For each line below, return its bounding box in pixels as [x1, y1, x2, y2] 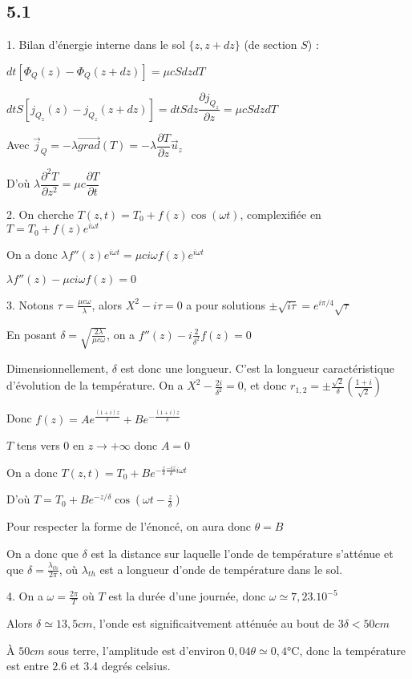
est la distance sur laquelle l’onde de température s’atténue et [91, 544, 394, 561]
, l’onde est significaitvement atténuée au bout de [92, 615, 335, 632]
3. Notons [6, 296, 54, 313]
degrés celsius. [101, 657, 171, 674]
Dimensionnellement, [6, 359, 109, 376]
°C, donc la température [287, 641, 406, 658]
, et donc [243, 377, 287, 394]
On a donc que [6, 544, 79, 561]
